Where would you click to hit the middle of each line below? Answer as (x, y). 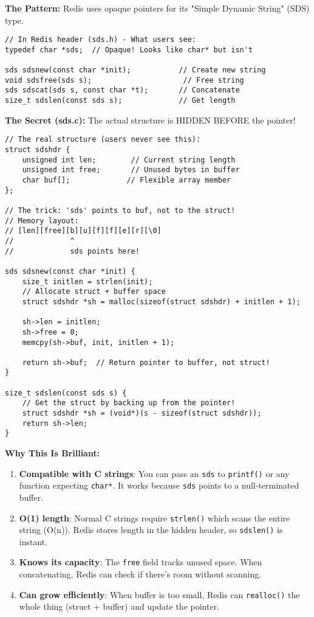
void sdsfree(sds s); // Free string (125, 80)
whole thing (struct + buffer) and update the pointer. (119, 606)
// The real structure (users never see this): (103, 140)
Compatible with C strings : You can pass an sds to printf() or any (154, 473)
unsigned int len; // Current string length (129, 160)
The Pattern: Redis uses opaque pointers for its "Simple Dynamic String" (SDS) (157, 8)
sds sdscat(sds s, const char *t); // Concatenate (122, 90)
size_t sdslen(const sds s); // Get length (120, 101)
